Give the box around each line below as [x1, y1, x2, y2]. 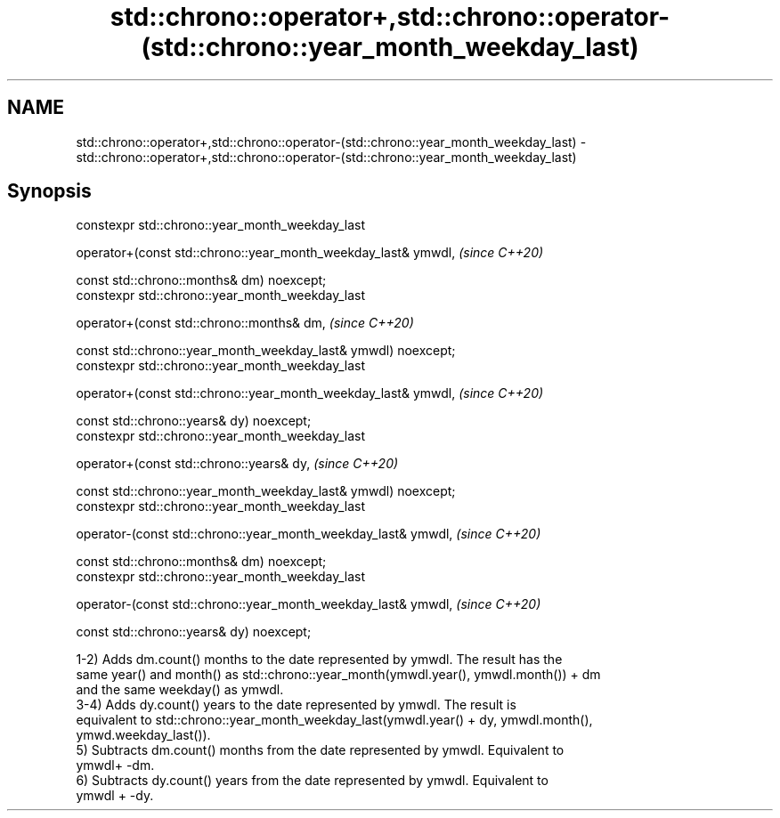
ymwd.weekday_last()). [76, 727, 211, 743]
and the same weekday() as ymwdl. [76, 682, 284, 698]
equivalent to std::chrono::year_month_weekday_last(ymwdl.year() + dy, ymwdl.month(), [76, 712, 593, 728]
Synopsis [7, 180, 92, 203]
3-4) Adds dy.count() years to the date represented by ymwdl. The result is [76, 697, 516, 713]
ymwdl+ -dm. [76, 757, 155, 773]
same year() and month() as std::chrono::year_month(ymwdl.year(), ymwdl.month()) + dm [76, 667, 601, 683]
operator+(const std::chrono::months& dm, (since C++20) [76, 315, 414, 331]
